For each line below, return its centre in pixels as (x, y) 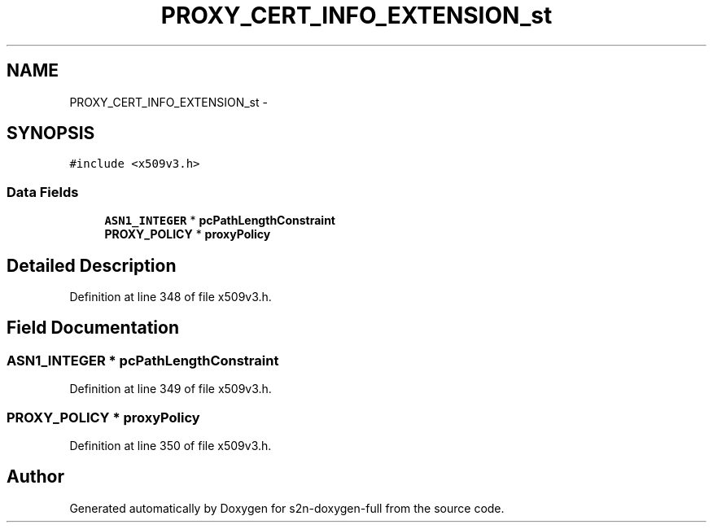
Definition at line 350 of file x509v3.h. (171, 446)
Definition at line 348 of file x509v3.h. (171, 297)
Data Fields (43, 192)
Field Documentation (93, 328)
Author (35, 477)
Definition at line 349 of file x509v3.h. (171, 389)
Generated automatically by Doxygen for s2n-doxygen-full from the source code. (287, 508)
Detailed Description (92, 265)
